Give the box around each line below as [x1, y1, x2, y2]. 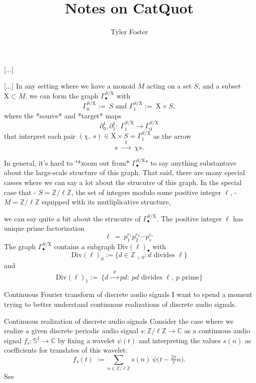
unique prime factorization [4, 223, 85, 233]
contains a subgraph [54, 241, 115, 251]
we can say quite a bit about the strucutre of [4, 213, 141, 223]
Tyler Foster [110, 26, 148, 37]
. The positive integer [157, 213, 222, 223]
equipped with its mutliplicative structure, [42, 196, 171, 207]
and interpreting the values [138, 335, 221, 345]
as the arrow [153, 130, 191, 141]
